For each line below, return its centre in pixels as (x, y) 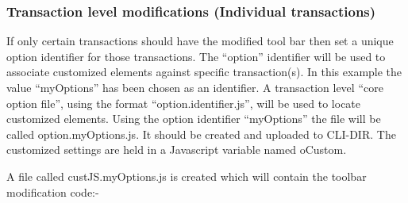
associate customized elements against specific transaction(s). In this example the (204, 72)
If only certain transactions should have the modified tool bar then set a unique (200, 41)
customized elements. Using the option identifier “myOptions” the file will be (194, 119)
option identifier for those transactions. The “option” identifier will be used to (196, 56)
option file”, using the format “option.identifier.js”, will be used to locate (184, 103)
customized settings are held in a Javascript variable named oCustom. (177, 149)
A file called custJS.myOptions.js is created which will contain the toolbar (187, 176)
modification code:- (53, 192)
